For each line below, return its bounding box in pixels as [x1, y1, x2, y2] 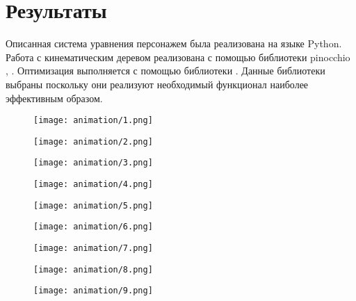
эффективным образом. [6, 90, 103, 105]
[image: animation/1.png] [33, 115, 153, 126]
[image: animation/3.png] [33, 158, 153, 168]
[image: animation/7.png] [33, 243, 153, 254]
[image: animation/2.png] [33, 136, 153, 147]
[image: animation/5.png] [33, 200, 153, 211]
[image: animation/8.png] [33, 264, 153, 275]
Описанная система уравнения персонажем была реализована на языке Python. [6, 36, 342, 51]
